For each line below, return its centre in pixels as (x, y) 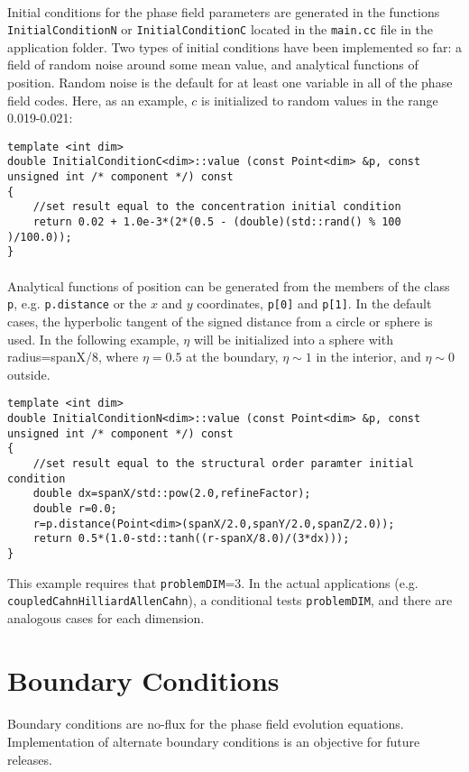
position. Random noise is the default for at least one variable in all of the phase (230, 83)
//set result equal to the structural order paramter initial (224, 463)
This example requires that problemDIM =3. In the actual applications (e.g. (213, 582)
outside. (29, 374)
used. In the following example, (93, 339)
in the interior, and (368, 357)
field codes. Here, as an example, (97, 100)
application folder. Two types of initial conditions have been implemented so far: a (234, 46)
